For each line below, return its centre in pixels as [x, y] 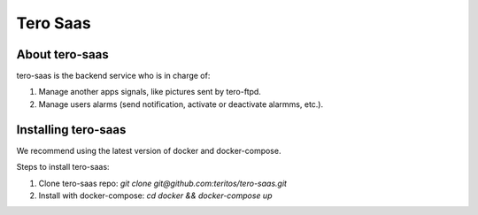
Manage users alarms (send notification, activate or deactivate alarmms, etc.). [181, 104]
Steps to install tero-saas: [63, 167]
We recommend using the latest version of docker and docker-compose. [149, 150]
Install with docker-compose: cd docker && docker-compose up [155, 196]
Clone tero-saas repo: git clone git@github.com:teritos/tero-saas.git [163, 183]
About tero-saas [63, 54]
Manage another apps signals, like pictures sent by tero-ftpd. [150, 92]
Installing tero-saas [71, 130]
